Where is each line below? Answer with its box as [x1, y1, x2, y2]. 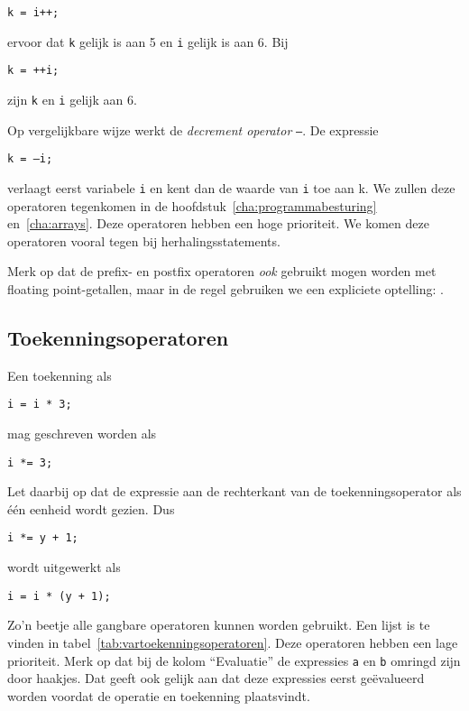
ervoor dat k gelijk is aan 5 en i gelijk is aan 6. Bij [7, 32, 289, 51]
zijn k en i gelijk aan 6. [7, 89, 137, 108]
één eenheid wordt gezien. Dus [7, 499, 175, 518]
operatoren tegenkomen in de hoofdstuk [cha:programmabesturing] [7, 196, 377, 215]
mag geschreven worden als [7, 424, 157, 443]
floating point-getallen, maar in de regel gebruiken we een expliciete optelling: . [7, 279, 444, 298]
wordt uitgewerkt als [7, 558, 121, 577]
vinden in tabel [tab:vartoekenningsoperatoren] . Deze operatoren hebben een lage [7, 633, 458, 651]
